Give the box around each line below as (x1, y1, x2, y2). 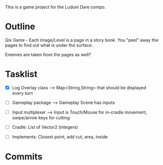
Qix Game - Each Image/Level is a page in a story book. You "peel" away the (5, 37, 159, 43)
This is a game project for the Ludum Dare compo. (5, 4, 106, 10)
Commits (5, 151, 43, 162)
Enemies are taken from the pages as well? (5, 51, 91, 57)
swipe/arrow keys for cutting (12, 115, 70, 121)
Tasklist (5, 69, 37, 80)
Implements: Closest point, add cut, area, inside (12, 134, 108, 140)
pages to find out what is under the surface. (5, 42, 93, 48)
